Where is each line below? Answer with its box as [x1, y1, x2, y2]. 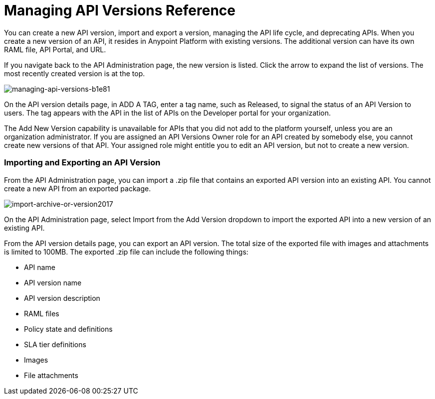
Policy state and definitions [24, 324, 113, 333]
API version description [24, 293, 100, 302]
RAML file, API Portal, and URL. [4, 45, 106, 54]
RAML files [24, 309, 59, 318]
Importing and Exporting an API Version [4, 157, 161, 168]
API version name [24, 278, 82, 287]
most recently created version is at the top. [4, 69, 145, 78]
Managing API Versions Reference [4, 2, 235, 19]
